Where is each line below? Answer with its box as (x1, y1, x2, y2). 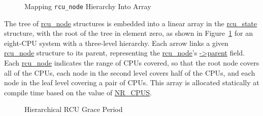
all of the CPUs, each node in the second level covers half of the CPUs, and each (4, 67, 255, 78)
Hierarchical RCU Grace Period (24, 104, 123, 114)
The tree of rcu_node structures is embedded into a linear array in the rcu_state (4, 18, 257, 28)
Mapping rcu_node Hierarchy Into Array (24, 1, 151, 11)
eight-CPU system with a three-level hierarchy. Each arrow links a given (4, 37, 228, 48)
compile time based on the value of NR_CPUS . (4, 87, 152, 97)
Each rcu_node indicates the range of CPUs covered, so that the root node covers (4, 57, 259, 68)
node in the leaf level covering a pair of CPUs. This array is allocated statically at (4, 77, 259, 88)
